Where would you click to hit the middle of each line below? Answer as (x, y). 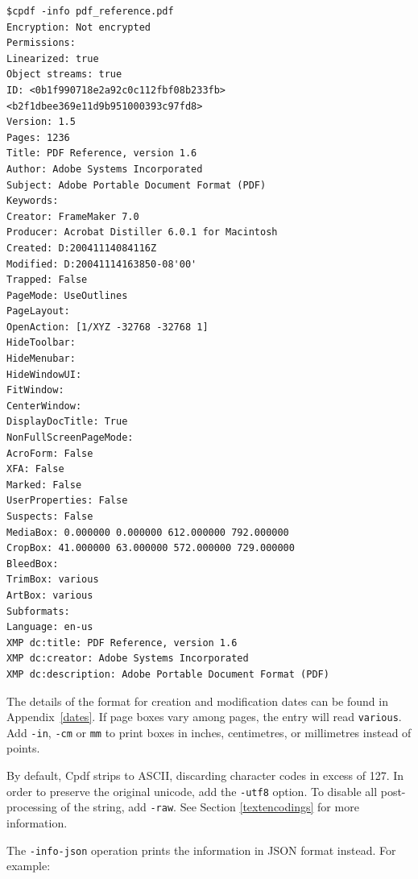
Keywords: (33, 201)
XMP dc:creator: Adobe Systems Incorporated (128, 659)
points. (23, 748)
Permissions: (41, 43)
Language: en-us (50, 627)
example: (29, 866)
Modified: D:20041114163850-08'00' (102, 264)
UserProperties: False (67, 501)
